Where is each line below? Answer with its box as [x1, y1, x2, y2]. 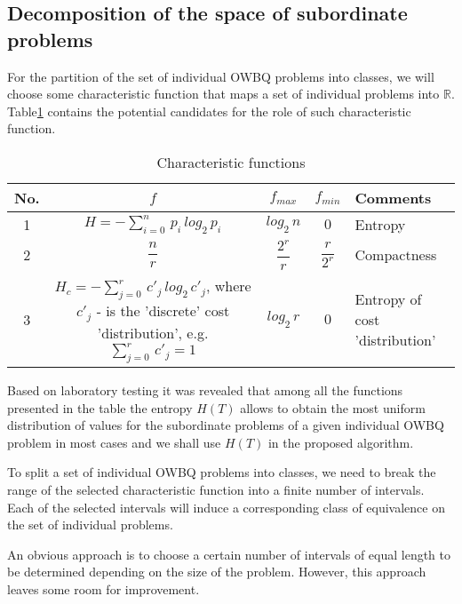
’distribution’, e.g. [97, 322, 209, 343]
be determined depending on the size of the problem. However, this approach [7, 562, 426, 581]
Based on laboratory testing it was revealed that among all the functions [7, 381, 403, 400]
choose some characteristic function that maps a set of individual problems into [7, 84, 440, 103]
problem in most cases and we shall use [7, 433, 221, 451]
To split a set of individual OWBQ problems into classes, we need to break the [7, 463, 436, 481]
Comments [354, 187, 432, 208]
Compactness [354, 244, 437, 266]
